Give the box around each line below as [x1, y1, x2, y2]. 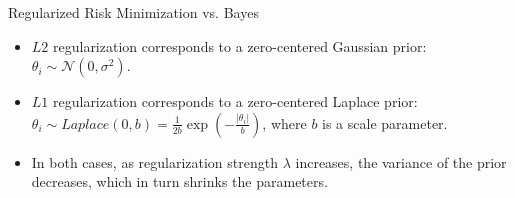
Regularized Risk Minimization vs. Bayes [8, 2, 259, 22]
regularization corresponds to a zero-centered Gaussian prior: [53, 35, 427, 56]
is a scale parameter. [322, 112, 448, 133]
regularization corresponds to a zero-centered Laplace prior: [53, 91, 418, 112]
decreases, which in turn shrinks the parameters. [31, 171, 328, 192]
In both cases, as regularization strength [31, 151, 278, 172]
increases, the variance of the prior [295, 151, 507, 172]
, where [262, 112, 307, 133]
